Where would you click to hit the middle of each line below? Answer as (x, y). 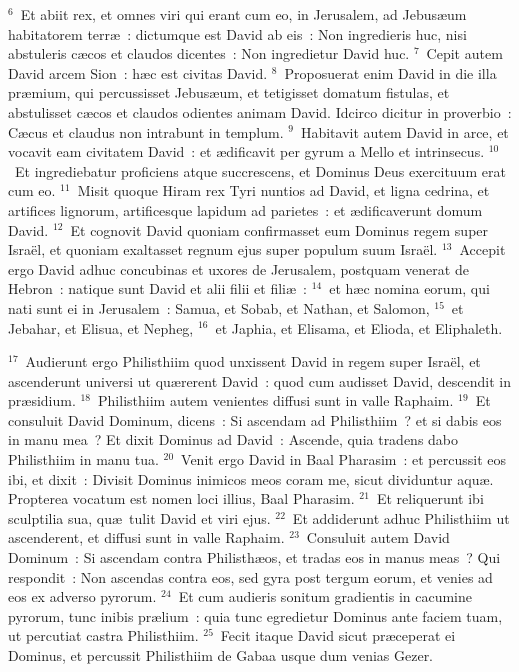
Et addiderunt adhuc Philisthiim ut (401, 517)
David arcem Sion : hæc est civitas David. (138, 72)
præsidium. (42, 400)
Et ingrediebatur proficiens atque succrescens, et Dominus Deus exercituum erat (260, 170)
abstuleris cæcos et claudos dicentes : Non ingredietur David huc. (209, 53)
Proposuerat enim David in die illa (390, 72)
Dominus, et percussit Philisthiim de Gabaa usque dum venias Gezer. (221, 655)
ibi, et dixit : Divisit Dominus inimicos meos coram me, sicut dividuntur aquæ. (251, 478)
